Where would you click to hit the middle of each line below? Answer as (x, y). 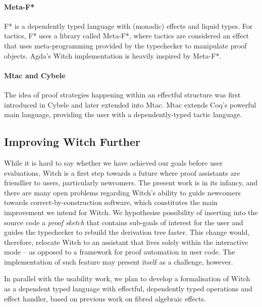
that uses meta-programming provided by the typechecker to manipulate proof (125, 45)
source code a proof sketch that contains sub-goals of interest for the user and (124, 222)
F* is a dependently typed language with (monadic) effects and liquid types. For (128, 25)
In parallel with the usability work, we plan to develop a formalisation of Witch (127, 278)
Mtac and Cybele (35, 75)
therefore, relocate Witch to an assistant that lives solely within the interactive (126, 242)
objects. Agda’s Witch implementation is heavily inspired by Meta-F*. (113, 55)
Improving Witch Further (72, 142)
